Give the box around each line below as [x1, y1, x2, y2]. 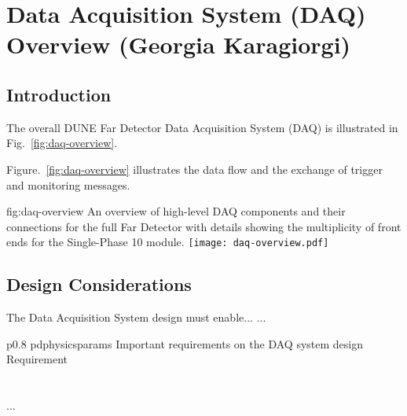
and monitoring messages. [6, 176, 130, 193]
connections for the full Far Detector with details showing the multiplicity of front [6, 218, 401, 234]
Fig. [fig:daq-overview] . [6, 134, 118, 151]
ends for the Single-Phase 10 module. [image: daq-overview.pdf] [6, 234, 329, 250]
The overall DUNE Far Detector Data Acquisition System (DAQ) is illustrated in [6, 119, 398, 135]
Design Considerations [6, 272, 192, 296]
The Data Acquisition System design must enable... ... [6, 309, 266, 326]
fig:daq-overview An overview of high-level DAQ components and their [6, 203, 346, 219]
